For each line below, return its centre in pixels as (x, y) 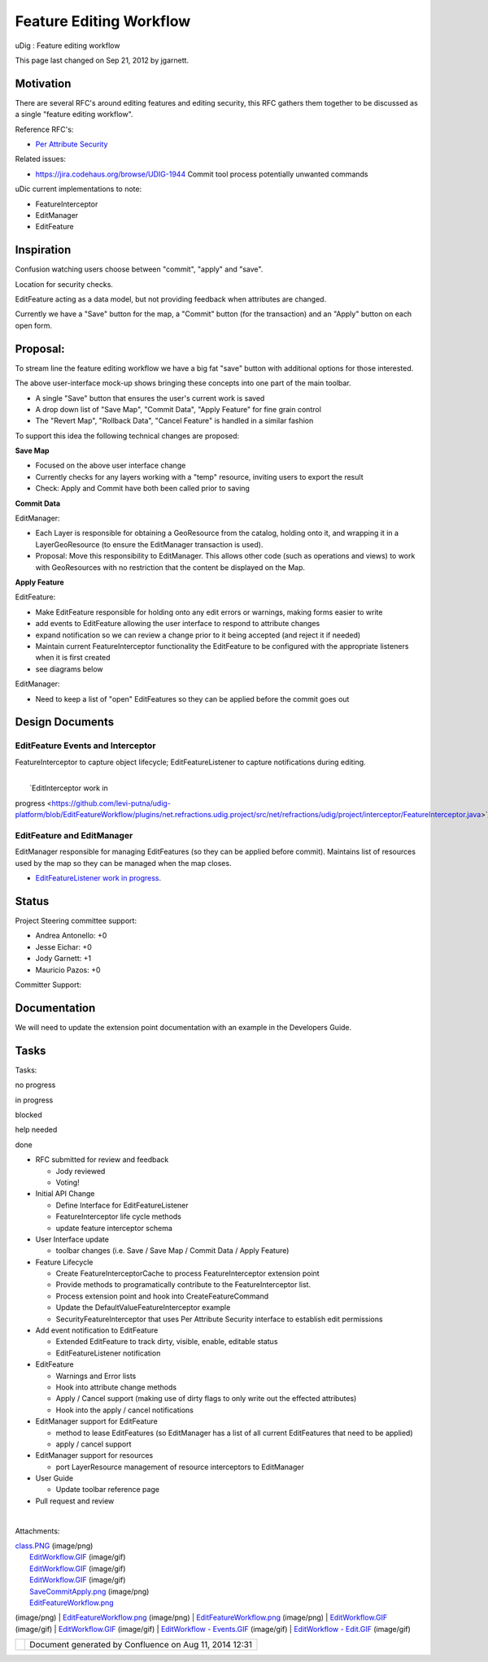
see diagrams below (69, 669)
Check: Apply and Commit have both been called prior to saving (142, 489)
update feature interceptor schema (114, 1228)
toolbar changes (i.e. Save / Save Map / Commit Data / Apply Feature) (172, 1251)
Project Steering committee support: (76, 921)
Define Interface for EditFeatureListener (122, 1205)
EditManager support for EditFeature (97, 1421)
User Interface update (72, 1239)
